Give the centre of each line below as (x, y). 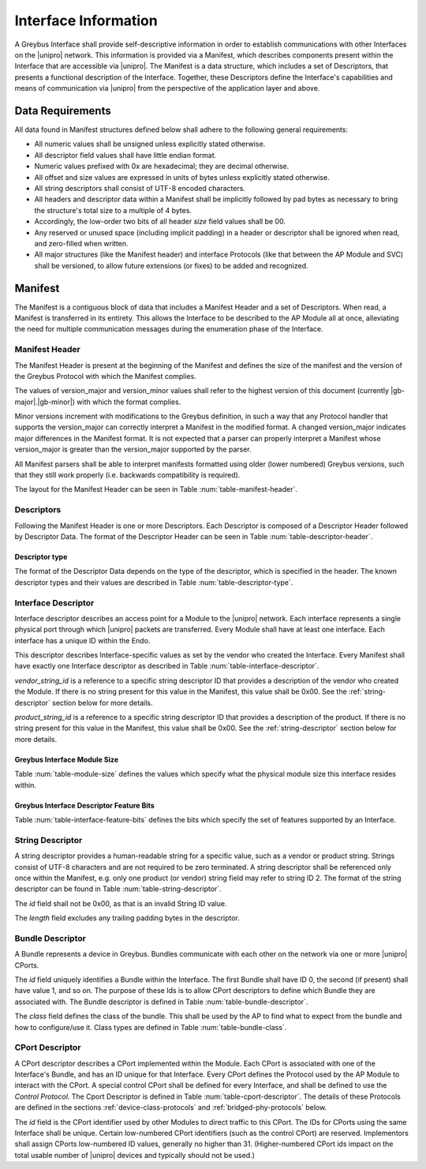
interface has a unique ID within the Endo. (82, 640)
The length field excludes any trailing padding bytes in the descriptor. (127, 918)
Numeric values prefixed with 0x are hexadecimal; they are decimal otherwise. (162, 167)
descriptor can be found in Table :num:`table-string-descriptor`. (118, 889)
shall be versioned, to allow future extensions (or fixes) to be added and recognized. (171, 265)
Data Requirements (63, 111)
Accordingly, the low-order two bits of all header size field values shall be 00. (160, 222)
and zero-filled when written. (82, 243)
